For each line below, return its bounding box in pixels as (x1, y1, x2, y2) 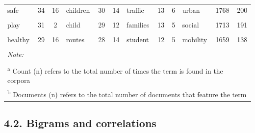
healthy (7, 34, 30, 44)
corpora (7, 75, 30, 85)
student (126, 34, 149, 44)
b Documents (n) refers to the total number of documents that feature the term (7, 88, 247, 99)
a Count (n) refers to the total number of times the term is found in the (7, 64, 223, 76)
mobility (182, 34, 207, 44)
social (182, 19, 199, 29)
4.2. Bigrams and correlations (4, 115, 156, 131)
